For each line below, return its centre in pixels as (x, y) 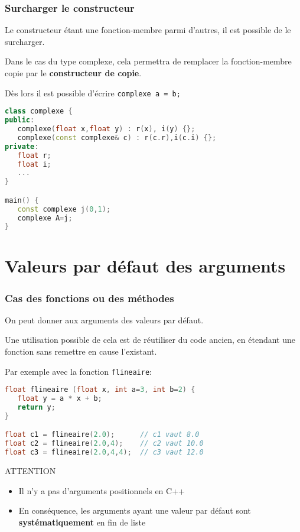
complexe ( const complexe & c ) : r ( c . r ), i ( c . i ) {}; (117, 137)
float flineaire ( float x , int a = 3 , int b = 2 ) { (100, 390)
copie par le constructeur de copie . (73, 73)
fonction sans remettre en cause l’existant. (81, 351)
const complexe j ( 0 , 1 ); (64, 209)
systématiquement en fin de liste (82, 522)
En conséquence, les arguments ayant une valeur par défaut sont (135, 510)
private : (22, 146)
